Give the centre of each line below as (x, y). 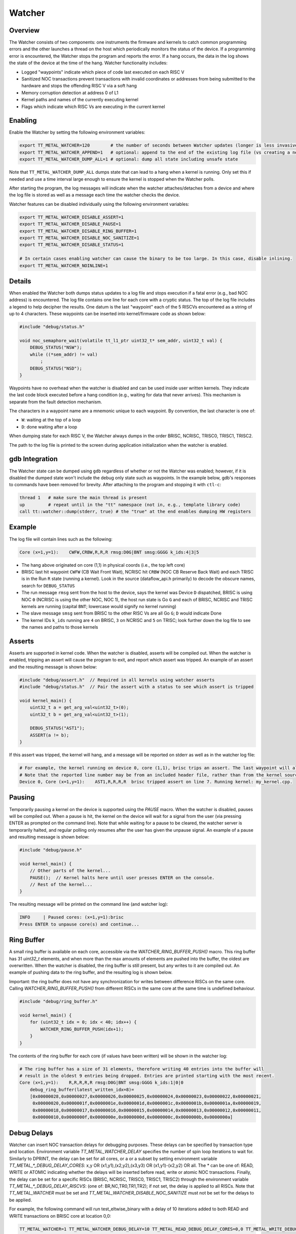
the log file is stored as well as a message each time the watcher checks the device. (94, 195)
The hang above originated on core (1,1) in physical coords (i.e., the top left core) (103, 565)
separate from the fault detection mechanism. (55, 402)
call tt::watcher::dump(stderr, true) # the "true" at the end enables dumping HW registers (135, 512)
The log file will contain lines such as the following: (61, 539)
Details (20, 281)
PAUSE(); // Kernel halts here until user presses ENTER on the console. (122, 878)
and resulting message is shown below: (49, 837)
